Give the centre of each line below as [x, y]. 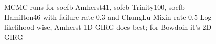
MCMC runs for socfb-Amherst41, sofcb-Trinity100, [85, 7]
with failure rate [68, 17]
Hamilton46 [23, 17]
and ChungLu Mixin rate [147, 17]
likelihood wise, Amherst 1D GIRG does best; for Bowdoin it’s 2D [108, 27]
